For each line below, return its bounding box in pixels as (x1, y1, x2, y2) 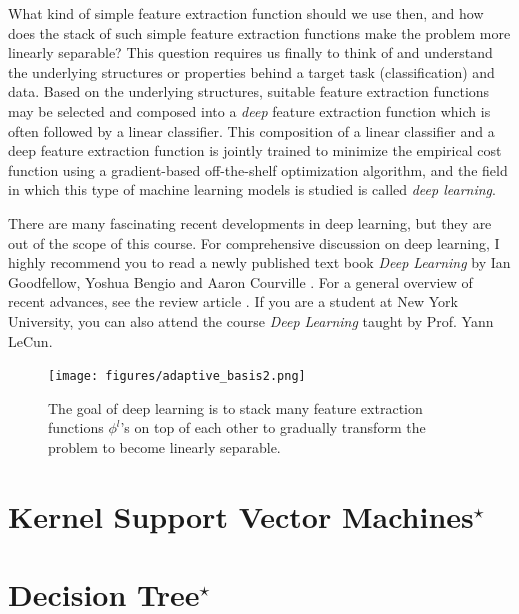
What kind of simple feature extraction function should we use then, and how (8, 3, 484, 23)
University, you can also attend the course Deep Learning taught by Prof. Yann (8, 310, 494, 331)
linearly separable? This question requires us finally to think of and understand (8, 42, 493, 63)
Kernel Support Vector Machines (8, 495, 474, 536)
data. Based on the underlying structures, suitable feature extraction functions (8, 81, 490, 102)
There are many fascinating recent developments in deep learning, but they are (8, 212, 492, 233)
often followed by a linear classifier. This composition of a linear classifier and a (8, 120, 495, 141)
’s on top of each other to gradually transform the (120, 417, 426, 438)
